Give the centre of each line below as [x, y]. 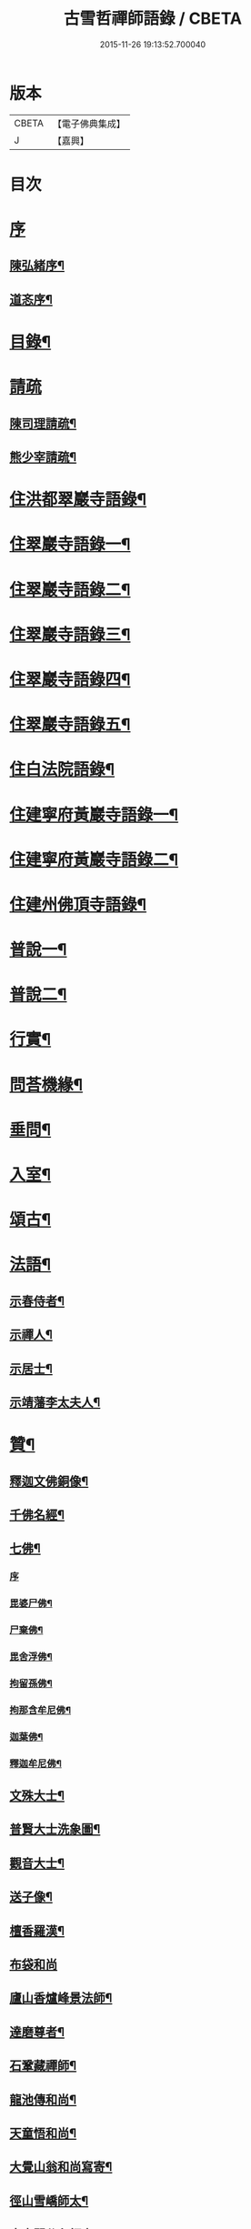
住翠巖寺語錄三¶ [70, 634]
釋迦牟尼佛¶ [35, 1763]
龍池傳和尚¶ [43, 2099]
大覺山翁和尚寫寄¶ [61, 2167]
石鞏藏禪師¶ [43, 2066]
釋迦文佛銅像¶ [49, 1481]
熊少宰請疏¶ [43, 457]
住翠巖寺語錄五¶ [70, 725]
